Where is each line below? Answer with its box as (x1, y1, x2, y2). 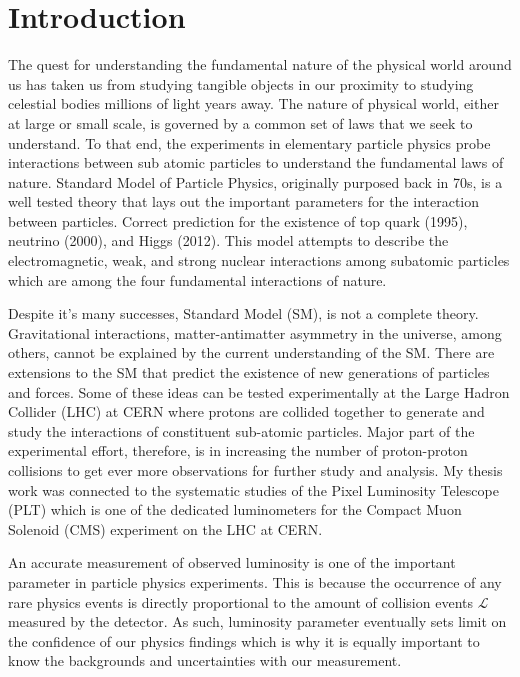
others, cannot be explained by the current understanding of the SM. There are (8, 342, 495, 363)
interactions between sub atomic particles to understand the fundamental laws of (8, 152, 504, 173)
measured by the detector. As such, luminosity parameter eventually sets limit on (8, 611, 507, 632)
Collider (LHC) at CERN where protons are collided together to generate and (8, 401, 485, 422)
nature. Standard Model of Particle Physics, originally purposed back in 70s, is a (8, 171, 503, 192)
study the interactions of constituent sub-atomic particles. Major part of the (8, 420, 475, 441)
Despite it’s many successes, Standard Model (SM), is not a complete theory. (8, 303, 479, 324)
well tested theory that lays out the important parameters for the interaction (8, 191, 480, 212)
